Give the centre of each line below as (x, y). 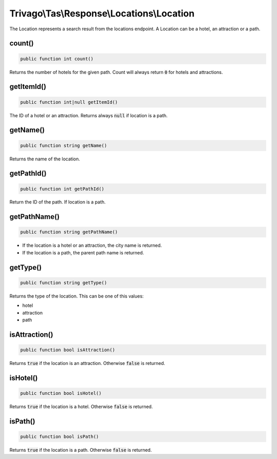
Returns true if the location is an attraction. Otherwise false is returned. (87, 363)
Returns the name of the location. (45, 159)
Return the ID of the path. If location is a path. (58, 202)
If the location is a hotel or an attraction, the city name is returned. (92, 245)
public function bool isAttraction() (68, 350)
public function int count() (57, 59)
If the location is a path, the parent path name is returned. (83, 252)
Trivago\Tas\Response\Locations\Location (102, 13)
